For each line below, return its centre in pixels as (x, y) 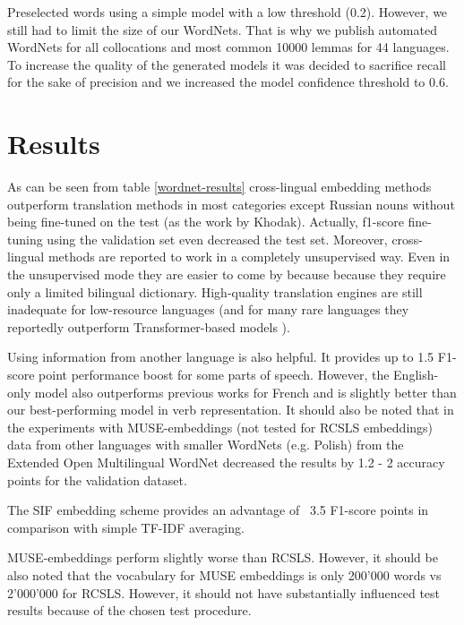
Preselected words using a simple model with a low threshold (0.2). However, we (228, 12)
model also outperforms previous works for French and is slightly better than (245, 392)
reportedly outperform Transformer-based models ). (149, 326)
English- (416, 375)
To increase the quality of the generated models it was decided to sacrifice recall (227, 64)
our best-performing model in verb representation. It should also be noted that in (231, 410)
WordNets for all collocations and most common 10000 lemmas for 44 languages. (228, 47)
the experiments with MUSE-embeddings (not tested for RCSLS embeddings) (220, 427)
